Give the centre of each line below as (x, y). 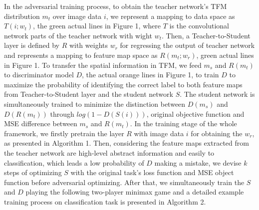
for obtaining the (217, 133)
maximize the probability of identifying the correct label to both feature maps (123, 84)
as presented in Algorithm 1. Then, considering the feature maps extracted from (127, 143)
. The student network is (217, 94)
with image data (159, 133)
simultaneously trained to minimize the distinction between (95, 104)
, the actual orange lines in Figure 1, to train (150, 75)
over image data (77, 16)
